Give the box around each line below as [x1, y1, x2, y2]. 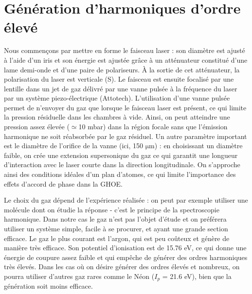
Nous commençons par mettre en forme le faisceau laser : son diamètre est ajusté [4, 45, 245, 55]
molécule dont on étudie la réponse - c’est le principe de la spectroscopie [4, 204, 219, 214]
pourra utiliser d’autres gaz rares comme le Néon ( [4, 271, 155, 281]
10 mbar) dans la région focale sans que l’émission [78, 121, 228, 132]
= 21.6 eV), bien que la [162, 271, 232, 281]
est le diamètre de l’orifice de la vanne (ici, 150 [4, 140, 143, 151]
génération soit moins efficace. [4, 281, 93, 291]
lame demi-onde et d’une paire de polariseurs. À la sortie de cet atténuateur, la [4, 64, 240, 74]
